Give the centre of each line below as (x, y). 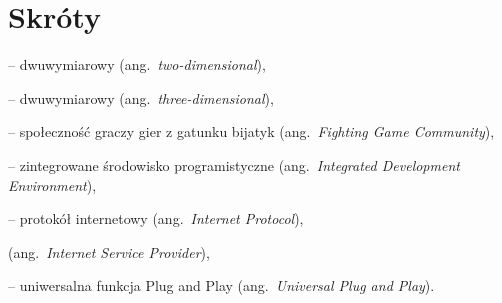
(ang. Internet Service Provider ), (109, 251)
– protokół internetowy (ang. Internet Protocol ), (156, 218)
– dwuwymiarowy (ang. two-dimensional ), (137, 64)
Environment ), (52, 184)
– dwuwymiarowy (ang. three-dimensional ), (141, 97)
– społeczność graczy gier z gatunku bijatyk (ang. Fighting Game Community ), (251, 131)
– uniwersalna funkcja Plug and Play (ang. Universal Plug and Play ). (221, 285)
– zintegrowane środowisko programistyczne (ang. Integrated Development (234, 164)
